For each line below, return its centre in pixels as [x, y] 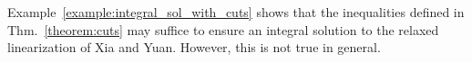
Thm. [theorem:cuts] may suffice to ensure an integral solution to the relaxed [223, 29]
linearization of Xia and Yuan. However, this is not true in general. [194, 47]
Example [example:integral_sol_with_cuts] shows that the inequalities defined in [236, 12]
